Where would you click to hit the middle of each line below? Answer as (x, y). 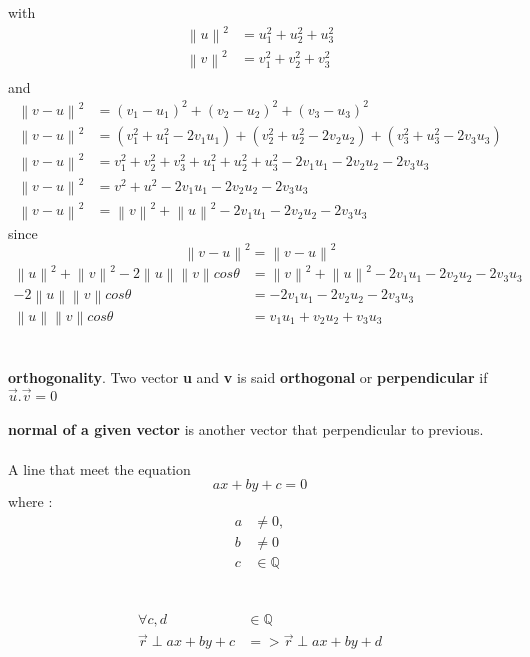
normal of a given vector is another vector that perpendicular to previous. (246, 429)
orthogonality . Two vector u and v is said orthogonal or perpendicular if (248, 377)
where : (30, 501)
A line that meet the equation (99, 468)
